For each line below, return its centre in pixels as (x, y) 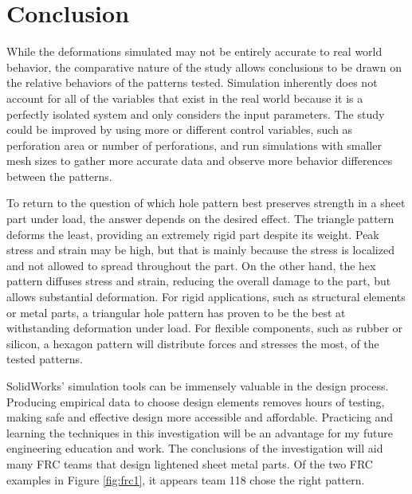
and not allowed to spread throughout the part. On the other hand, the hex (191, 265)
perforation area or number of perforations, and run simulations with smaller (194, 145)
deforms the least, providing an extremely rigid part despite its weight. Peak (193, 234)
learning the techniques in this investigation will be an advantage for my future (200, 432)
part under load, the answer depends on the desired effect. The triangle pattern (200, 219)
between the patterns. (59, 176)
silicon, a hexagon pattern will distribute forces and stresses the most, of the (193, 343)
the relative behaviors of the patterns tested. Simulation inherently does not (192, 82)
